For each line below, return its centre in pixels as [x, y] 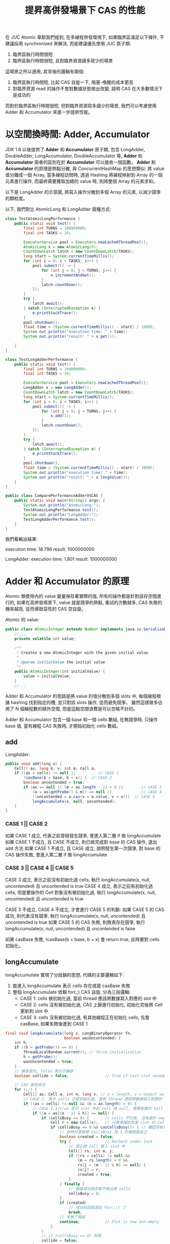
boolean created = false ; [87, 1137]
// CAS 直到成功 [30, 1085]
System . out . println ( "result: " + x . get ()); [70, 337]
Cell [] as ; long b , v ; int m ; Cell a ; [55, 768]
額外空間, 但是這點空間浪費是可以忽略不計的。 [90, 709]
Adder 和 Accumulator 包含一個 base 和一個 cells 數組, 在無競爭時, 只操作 [82, 719]
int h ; [21, 1043]
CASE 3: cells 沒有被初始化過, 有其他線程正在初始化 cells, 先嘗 [85, 1017]
